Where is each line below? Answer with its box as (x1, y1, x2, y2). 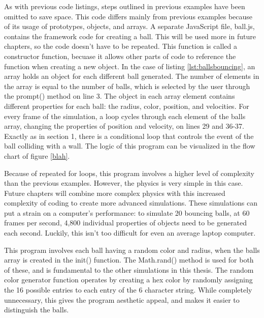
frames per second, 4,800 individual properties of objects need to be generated (4, 217, 247, 228)
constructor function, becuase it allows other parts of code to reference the (4, 50, 236, 61)
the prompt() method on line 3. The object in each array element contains (4, 91, 235, 101)
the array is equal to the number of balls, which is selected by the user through (4, 80, 250, 91)
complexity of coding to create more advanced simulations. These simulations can (4, 197, 257, 208)
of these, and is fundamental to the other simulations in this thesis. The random (4, 264, 254, 275)
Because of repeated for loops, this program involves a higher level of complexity (4, 167, 255, 178)
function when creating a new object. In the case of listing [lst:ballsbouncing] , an (4, 61, 255, 71)
